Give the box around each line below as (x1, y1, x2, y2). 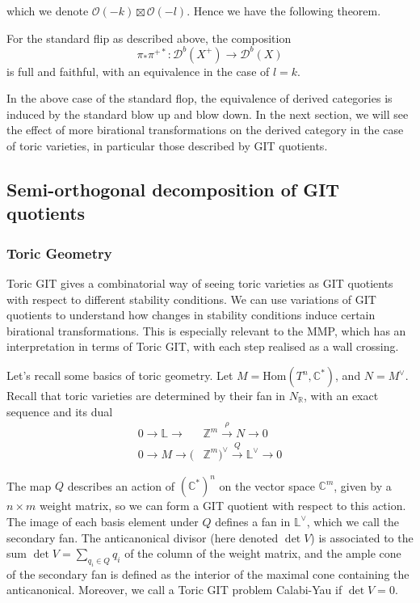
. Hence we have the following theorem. (187, 2, 381, 19)
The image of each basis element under (6, 512, 199, 529)
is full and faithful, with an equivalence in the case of (6, 62, 270, 79)
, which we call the (306, 512, 400, 529)
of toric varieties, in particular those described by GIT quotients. (6, 137, 328, 154)
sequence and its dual (6, 403, 113, 420)
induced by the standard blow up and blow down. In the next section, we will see (6, 105, 409, 122)
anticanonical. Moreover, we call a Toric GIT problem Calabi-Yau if (6, 581, 342, 598)
